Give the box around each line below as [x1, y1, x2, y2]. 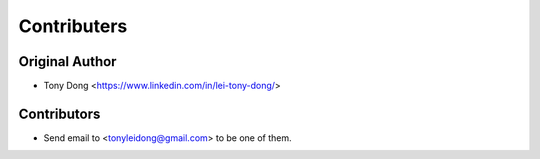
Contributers [18, 15, 128, 37]
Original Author [18, 53, 117, 70]
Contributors [18, 105, 101, 122]
